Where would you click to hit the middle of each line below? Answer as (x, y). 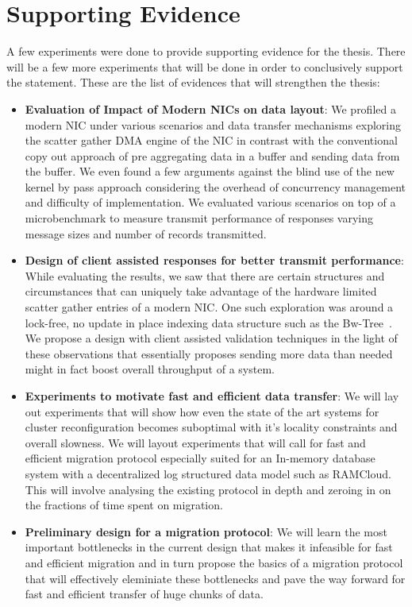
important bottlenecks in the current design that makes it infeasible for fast (209, 547)
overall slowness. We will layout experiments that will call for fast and (195, 442)
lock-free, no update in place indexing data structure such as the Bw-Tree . (208, 322)
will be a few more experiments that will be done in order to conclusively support (205, 66)
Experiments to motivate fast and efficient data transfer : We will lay (212, 396)
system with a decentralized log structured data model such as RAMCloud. (208, 473)
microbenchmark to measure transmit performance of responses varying (199, 218)
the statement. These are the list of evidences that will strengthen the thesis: (193, 82)
